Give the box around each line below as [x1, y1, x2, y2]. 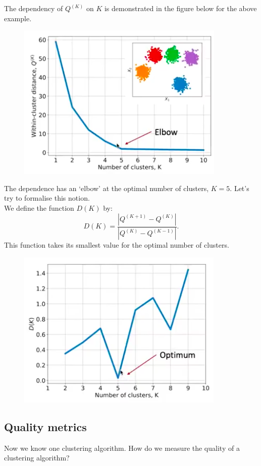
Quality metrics [4, 419, 87, 435]
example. [4, 13, 32, 23]
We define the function [4, 202, 74, 213]
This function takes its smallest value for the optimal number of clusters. [4, 240, 229, 250]
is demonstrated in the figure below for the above [104, 3, 257, 13]
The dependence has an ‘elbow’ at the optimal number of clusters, [4, 182, 209, 193]
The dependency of [4, 3, 63, 13]
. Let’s [230, 182, 249, 193]
